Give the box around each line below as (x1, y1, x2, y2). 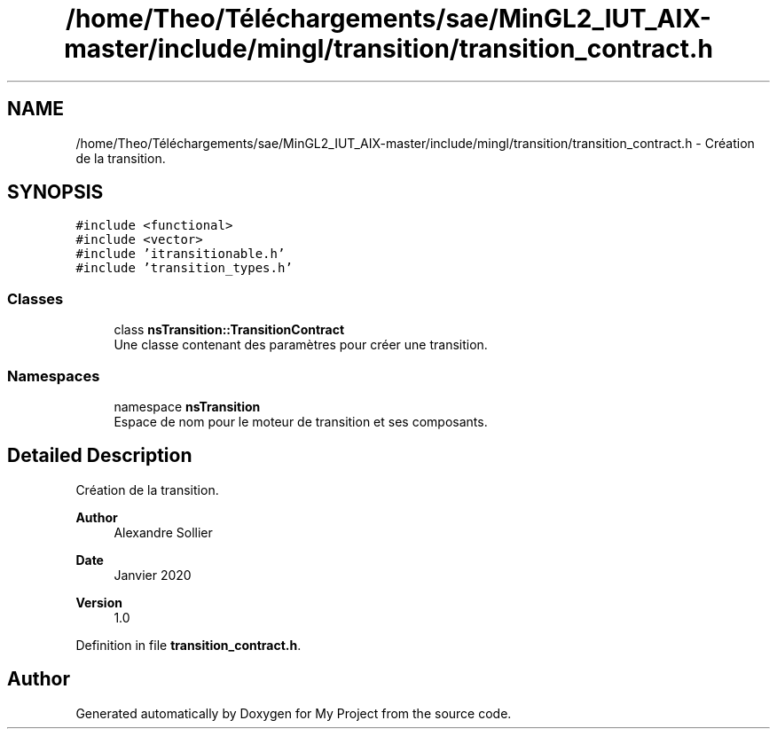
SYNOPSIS (7, 181, 104, 204)
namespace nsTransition (114, 398, 261, 414)
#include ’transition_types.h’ (75, 261, 293, 276)
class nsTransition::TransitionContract (114, 322, 345, 338)
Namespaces (7, 366, 100, 385)
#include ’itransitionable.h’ (75, 247, 286, 262)
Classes (7, 289, 64, 308)
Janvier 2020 (114, 567, 192, 583)
